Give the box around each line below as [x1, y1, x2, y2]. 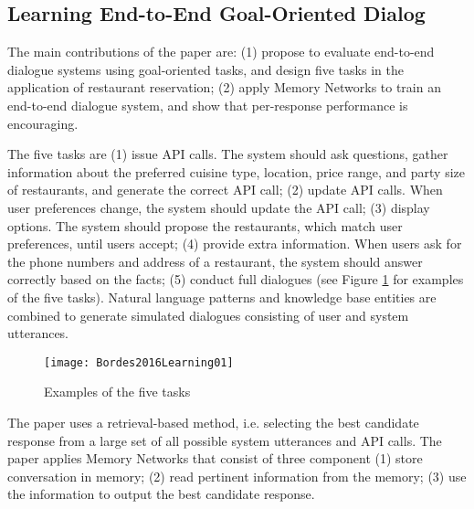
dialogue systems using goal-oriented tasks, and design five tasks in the [7, 59, 404, 79]
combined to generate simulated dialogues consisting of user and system [7, 305, 409, 324]
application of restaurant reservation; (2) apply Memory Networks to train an [7, 78, 441, 97]
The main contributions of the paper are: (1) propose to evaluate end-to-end [7, 42, 435, 61]
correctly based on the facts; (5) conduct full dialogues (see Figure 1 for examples [7, 270, 464, 289]
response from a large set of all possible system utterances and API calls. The [7, 430, 442, 450]
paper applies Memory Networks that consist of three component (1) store [7, 449, 423, 468]
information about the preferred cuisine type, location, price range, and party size [7, 162, 465, 181]
